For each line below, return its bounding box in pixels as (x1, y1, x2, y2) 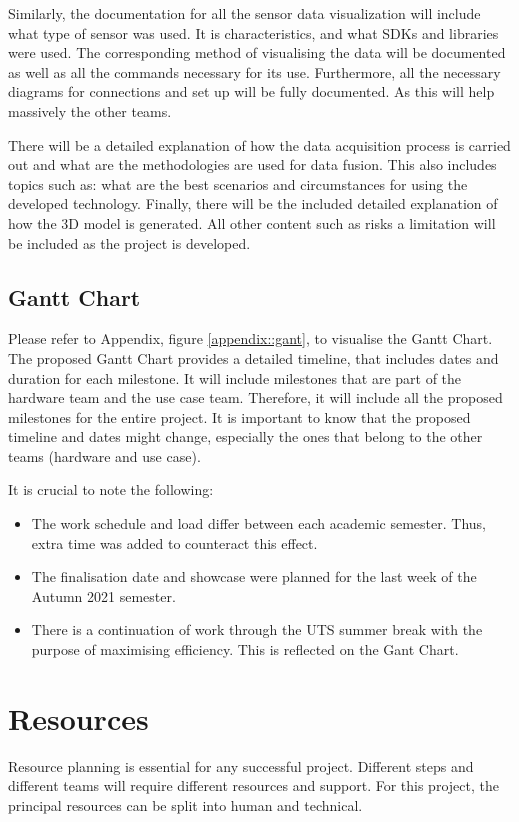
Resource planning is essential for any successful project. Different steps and (8, 755, 474, 776)
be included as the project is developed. (8, 232, 251, 253)
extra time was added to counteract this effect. (31, 532, 318, 553)
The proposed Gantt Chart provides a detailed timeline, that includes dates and (8, 347, 499, 368)
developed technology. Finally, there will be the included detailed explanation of (8, 193, 498, 214)
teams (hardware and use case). (8, 445, 201, 466)
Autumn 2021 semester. (31, 585, 176, 606)
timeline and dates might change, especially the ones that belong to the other (8, 426, 483, 447)
